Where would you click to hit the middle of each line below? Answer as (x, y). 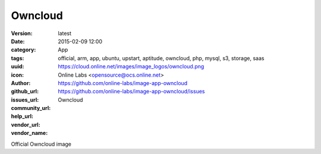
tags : (18, 58)
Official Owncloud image (41, 144)
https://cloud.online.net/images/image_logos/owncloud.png (131, 67)
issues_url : (25, 100)
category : (23, 50)
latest (64, 33)
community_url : (31, 108)
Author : (21, 83)
